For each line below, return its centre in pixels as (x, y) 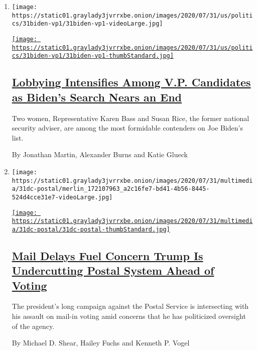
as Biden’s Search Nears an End (97, 97)
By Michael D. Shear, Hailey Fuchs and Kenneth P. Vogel (101, 343)
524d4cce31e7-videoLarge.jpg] (62, 197)
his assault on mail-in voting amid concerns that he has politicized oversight (129, 316)
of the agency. (33, 326)
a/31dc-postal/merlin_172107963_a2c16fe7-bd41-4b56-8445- (111, 189)
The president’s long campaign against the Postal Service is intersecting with (130, 306)
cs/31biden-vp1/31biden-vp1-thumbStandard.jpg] (93, 56)
